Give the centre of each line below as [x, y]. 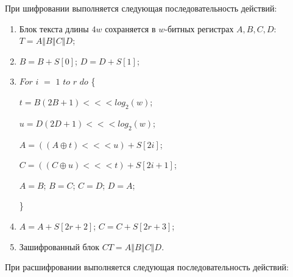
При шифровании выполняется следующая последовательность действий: [141, 8]
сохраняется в [130, 28]
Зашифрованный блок [59, 246]
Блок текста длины [54, 28]
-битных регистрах [199, 28]
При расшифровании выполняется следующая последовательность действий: [147, 267]
